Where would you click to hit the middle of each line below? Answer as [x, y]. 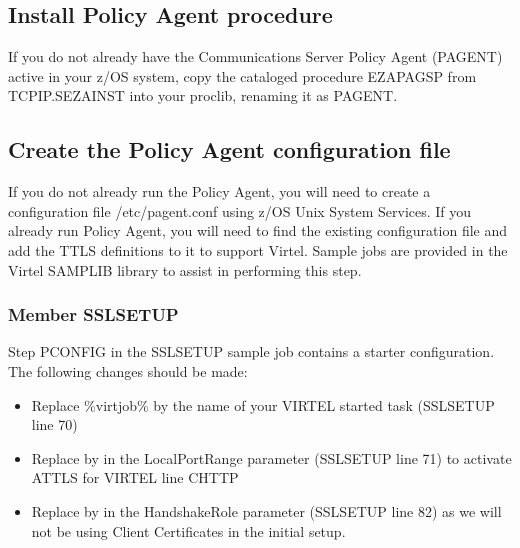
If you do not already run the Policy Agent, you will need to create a [219, 191]
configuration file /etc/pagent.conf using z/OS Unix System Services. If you [240, 210]
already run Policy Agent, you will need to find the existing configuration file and [257, 230]
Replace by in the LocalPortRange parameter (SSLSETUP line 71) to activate [271, 457]
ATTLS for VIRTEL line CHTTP [135, 477]
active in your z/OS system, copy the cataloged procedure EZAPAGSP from [242, 75]
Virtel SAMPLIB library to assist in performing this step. [185, 269]
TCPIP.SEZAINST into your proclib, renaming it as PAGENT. [203, 95]
